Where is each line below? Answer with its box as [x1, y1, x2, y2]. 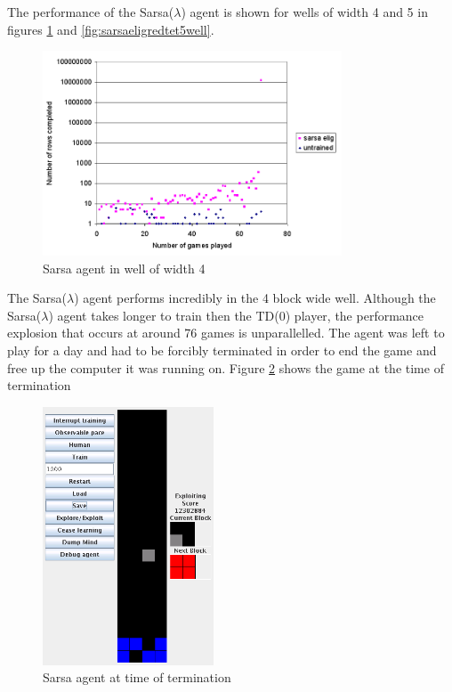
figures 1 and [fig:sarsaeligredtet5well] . [7, 20, 214, 38]
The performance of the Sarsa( [7, 3, 174, 20]
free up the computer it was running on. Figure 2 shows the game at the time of [7, 358, 444, 377]
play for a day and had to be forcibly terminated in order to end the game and [7, 340, 437, 359]
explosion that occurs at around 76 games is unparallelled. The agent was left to [7, 323, 445, 342]
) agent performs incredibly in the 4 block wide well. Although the [74, 289, 436, 307]
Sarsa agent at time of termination [43, 668, 231, 687]
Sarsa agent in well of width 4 [43, 258, 206, 277]
